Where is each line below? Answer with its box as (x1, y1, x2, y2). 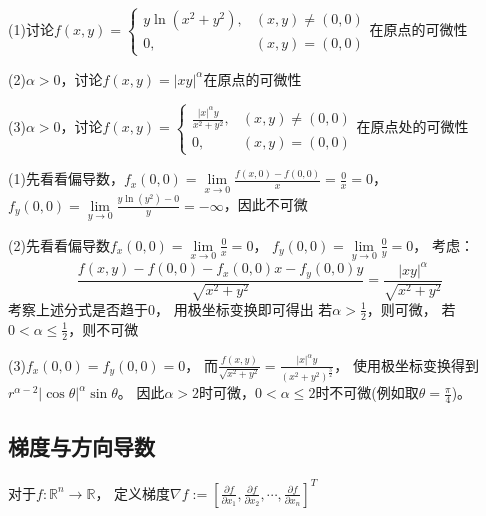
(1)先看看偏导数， (8, 168, 124, 189)
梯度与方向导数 (8, 431, 155, 462)
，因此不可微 (223, 194, 308, 215)
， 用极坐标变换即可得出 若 (155, 298, 333, 319)
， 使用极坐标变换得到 (334, 354, 480, 375)
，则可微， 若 (366, 298, 456, 319)
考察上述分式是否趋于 (8, 298, 148, 319)
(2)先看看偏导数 (8, 234, 110, 255)
